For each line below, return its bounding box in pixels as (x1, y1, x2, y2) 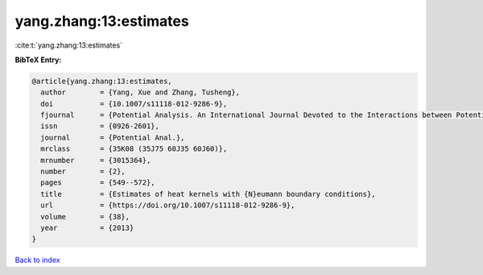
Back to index (14, 255, 60, 265)
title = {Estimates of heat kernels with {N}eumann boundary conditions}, (40, 190, 376, 198)
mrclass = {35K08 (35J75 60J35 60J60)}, (40, 144, 228, 153)
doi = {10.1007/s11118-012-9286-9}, (40, 99, 228, 108)
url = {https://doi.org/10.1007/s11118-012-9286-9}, (40, 201, 295, 210)
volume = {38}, (40, 212, 130, 221)
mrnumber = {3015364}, (40, 156, 151, 165)
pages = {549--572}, (40, 178, 156, 187)
